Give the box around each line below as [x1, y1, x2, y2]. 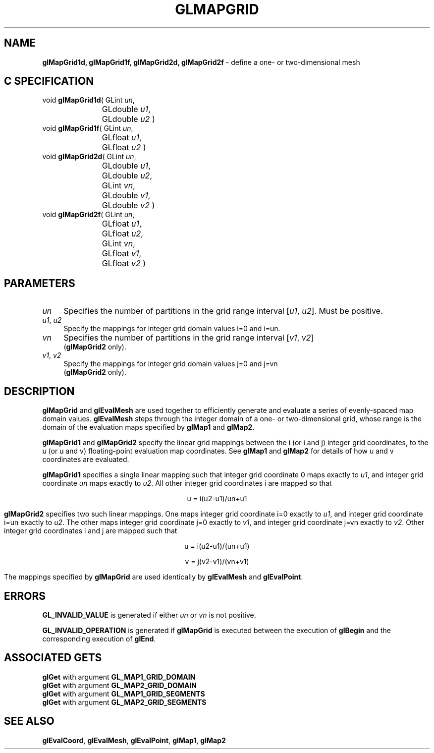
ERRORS [4, 589, 46, 602]
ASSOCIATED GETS [4, 651, 102, 664]
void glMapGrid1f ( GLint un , [42, 124, 133, 133]
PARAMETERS [4, 277, 75, 290]
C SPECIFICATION [4, 75, 94, 88]
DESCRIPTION [4, 385, 75, 398]
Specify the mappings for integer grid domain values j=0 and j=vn [63, 359, 278, 368]
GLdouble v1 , [102, 190, 151, 201]
